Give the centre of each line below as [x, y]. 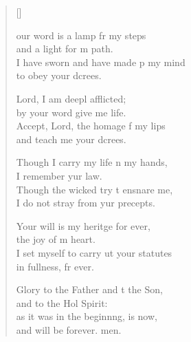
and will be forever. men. [69, 329]
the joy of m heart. [56, 239]
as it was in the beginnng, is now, [87, 316]
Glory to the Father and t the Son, [89, 289]
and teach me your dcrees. [71, 139]
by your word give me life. [71, 112]
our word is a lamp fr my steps [81, 35]
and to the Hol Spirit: [62, 302]
